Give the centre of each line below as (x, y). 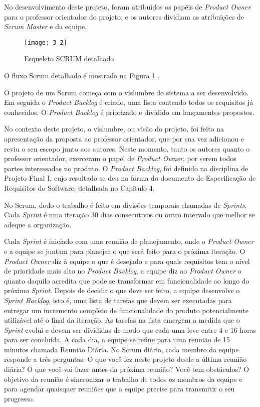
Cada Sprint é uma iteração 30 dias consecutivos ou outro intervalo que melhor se (129, 215)
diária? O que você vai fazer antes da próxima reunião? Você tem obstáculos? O (127, 369)
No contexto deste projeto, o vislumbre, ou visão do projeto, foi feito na (114, 129)
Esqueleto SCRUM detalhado (69, 58)
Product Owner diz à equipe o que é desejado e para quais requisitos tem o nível (127, 261)
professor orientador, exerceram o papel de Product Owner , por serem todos (120, 158)
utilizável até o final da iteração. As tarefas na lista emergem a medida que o (122, 320)
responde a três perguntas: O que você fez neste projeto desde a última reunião (125, 359)
